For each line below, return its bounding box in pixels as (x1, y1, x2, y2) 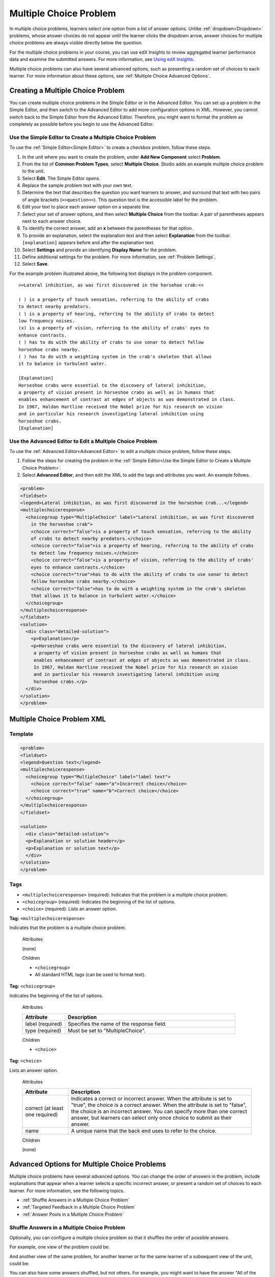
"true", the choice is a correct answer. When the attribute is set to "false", (71, 1101, 247, 1108)
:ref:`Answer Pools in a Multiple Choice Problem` (22, 1211, 124, 1217)
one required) (25, 1111, 58, 1118)
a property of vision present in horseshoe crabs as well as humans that (33, 650, 222, 656)
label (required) (25, 1020, 62, 1027)
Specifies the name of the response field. (68, 1020, 167, 1027)
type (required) (25, 1027, 62, 1034)
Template (9, 730, 34, 738)
